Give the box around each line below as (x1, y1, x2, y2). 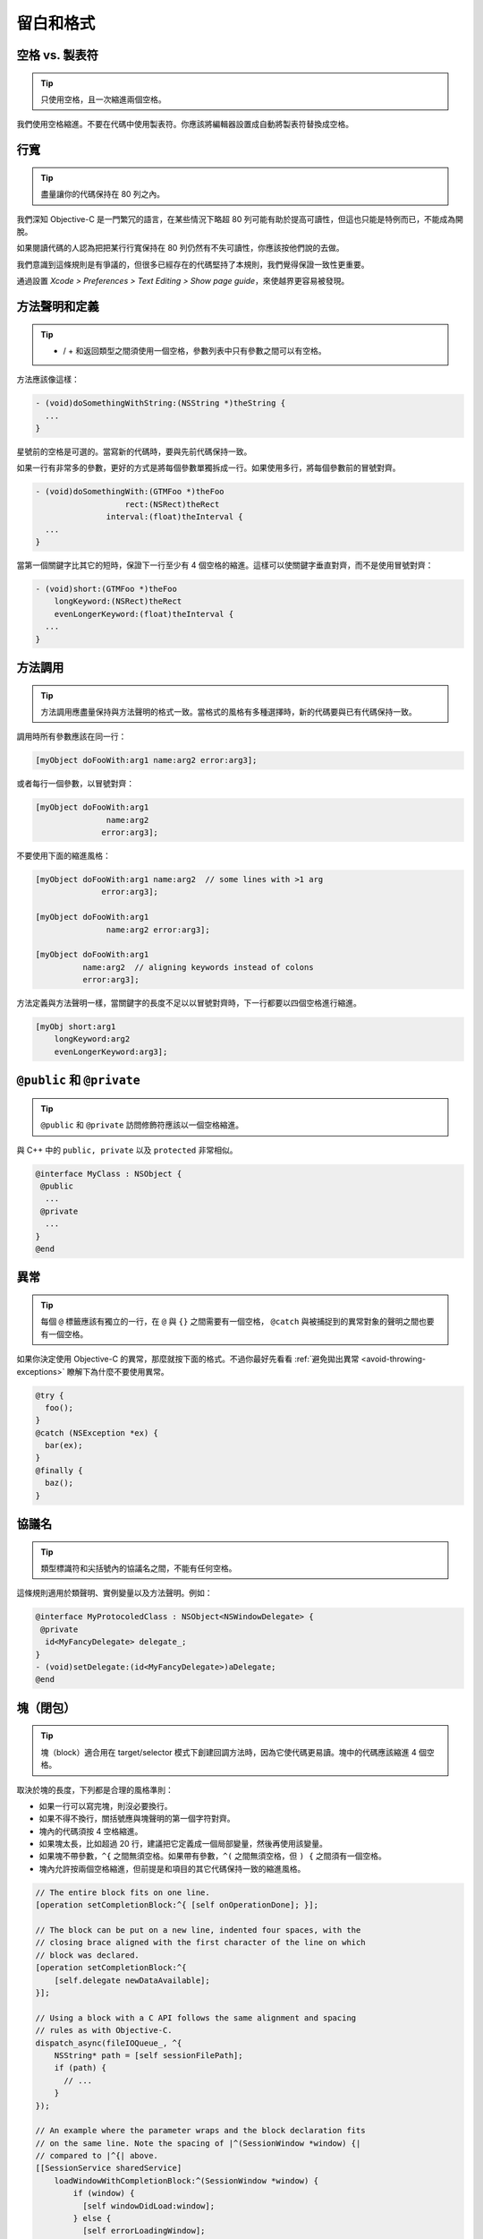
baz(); (45, 1478, 74, 1488)
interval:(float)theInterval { (106, 511, 243, 522)
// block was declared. (35, 1950, 140, 1960)
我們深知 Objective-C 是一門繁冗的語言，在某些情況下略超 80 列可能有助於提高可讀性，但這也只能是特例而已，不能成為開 (16, 213, 464, 224)
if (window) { (72, 2188, 135, 2199)
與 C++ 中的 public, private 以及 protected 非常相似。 (16, 1145, 238, 1155)
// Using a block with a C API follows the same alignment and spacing (35, 2012, 357, 2023)
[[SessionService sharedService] (35, 2163, 182, 2174)
